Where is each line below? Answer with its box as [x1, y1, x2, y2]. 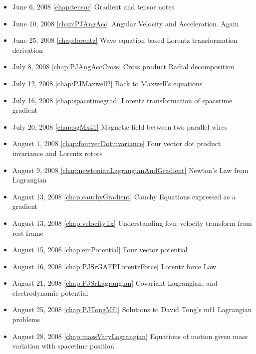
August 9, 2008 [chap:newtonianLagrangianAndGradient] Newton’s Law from [12, 165, 249, 175]
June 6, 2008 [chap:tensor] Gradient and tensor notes [12, 1, 175, 11]
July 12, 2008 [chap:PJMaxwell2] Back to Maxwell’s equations [12, 78, 203, 88]
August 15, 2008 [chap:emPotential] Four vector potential [12, 244, 188, 255]
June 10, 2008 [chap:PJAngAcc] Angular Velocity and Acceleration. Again [12, 18, 239, 28]
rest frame [12, 227, 43, 238]
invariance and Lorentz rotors [12, 148, 103, 158]
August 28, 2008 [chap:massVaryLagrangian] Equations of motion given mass [12, 331, 248, 341]
